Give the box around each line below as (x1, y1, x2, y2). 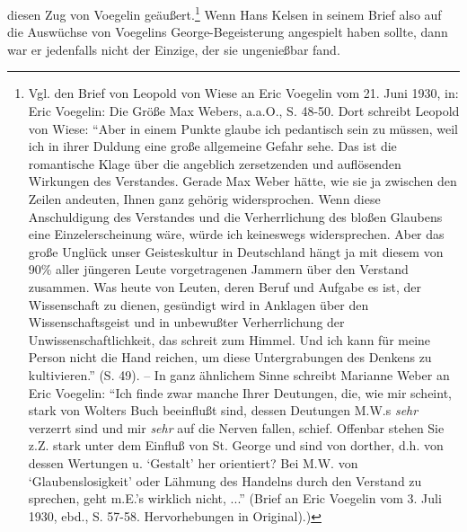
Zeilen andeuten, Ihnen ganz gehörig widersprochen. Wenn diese (28, 190, 381, 208)
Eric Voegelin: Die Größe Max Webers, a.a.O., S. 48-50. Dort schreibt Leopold (28, 102, 460, 120)
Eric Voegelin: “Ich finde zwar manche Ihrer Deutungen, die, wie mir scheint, (28, 383, 452, 402)
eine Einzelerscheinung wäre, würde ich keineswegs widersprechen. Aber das (28, 225, 445, 244)
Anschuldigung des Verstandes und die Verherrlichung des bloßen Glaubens (28, 207, 443, 226)
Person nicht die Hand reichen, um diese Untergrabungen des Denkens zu (28, 348, 432, 367)
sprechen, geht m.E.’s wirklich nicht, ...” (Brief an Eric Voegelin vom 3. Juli (28, 489, 442, 508)
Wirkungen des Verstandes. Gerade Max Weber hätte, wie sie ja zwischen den (28, 172, 457, 191)
